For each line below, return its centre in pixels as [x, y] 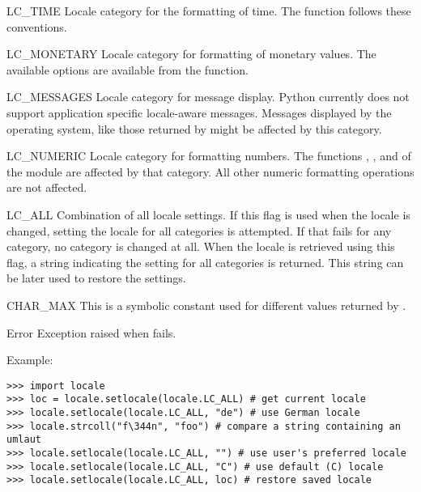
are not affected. [47, 187]
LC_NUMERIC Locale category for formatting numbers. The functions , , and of [209, 156]
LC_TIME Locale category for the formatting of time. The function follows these [209, 11]
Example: [30, 360]
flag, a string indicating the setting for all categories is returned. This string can [205, 262]
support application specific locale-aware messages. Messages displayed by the [199, 112]
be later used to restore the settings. [96, 278]
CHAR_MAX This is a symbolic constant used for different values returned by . [206, 305]
